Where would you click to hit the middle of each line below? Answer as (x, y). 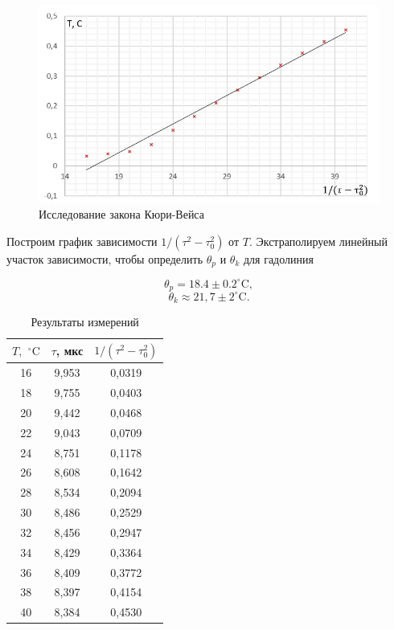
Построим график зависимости (82, 241)
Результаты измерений (85, 322)
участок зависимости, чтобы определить (105, 258)
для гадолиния (278, 258)
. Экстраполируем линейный (318, 241)
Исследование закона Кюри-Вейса (121, 214)
